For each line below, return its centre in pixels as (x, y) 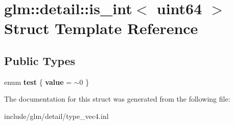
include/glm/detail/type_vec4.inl (56, 116)
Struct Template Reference (101, 28)
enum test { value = (38, 82)
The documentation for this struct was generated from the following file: (117, 99)
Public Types (40, 60)
